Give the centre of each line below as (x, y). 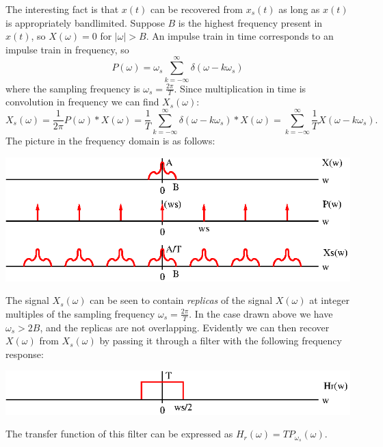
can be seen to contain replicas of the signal (181, 300)
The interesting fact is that (62, 9)
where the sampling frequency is (73, 88)
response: (25, 354)
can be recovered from (197, 9)
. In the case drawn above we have (261, 313)
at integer (329, 300)
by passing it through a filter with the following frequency (221, 341)
